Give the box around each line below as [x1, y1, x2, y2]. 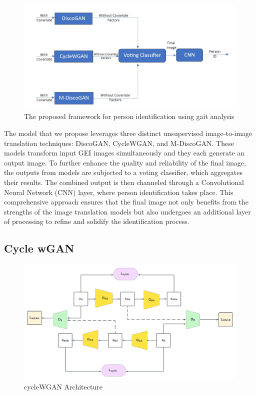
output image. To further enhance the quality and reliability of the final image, [4, 157, 246, 167]
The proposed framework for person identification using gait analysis [24, 111, 234, 121]
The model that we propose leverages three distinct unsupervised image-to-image [4, 127, 252, 138]
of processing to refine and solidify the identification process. [4, 216, 189, 226]
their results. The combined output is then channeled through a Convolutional [4, 176, 244, 187]
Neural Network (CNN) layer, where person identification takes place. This [4, 186, 233, 197]
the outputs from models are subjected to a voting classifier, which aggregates [4, 167, 242, 177]
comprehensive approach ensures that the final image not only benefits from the [4, 196, 248, 207]
